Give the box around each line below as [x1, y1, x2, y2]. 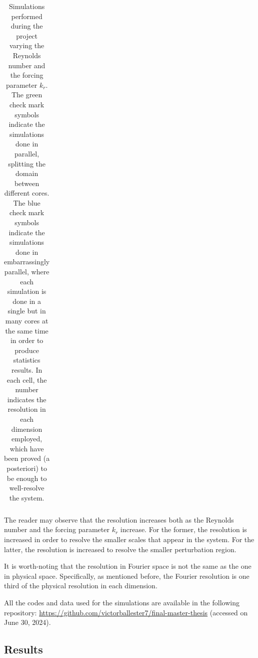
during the [10, 21, 43, 31]
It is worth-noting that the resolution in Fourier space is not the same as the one [4, 561, 251, 571]
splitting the [8, 158, 45, 169]
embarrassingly [4, 256, 50, 267]
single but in [7, 305, 46, 316]
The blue [13, 197, 40, 208]
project [16, 30, 38, 41]
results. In [11, 364, 42, 375]
